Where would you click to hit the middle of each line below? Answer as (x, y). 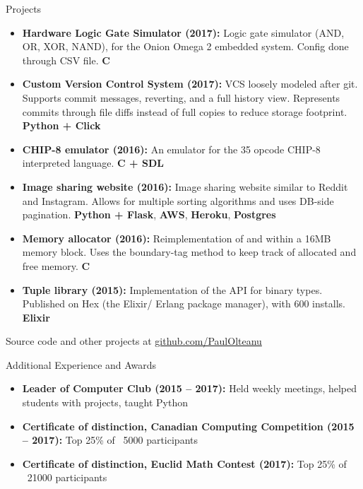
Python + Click (61, 125)
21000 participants (67, 477)
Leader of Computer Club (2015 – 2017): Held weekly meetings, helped (190, 388)
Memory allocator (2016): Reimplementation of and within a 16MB (177, 238)
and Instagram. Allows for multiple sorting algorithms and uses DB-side (178, 200)
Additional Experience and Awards (81, 364)
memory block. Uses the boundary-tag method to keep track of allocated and (189, 252)
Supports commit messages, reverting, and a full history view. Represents (181, 97)
